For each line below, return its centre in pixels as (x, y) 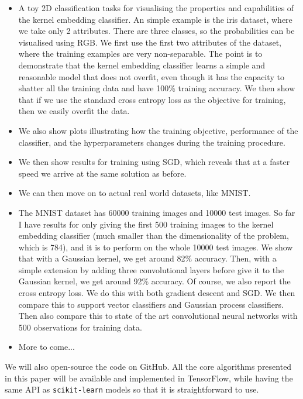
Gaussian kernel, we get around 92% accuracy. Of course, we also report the (154, 281)
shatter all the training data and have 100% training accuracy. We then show (157, 88)
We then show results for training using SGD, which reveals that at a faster (154, 162)
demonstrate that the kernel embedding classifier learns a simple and (142, 65)
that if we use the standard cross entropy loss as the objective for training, (152, 99)
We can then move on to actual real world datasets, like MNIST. (135, 193)
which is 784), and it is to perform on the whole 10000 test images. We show (156, 247)
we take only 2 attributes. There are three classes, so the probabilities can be (156, 31)
